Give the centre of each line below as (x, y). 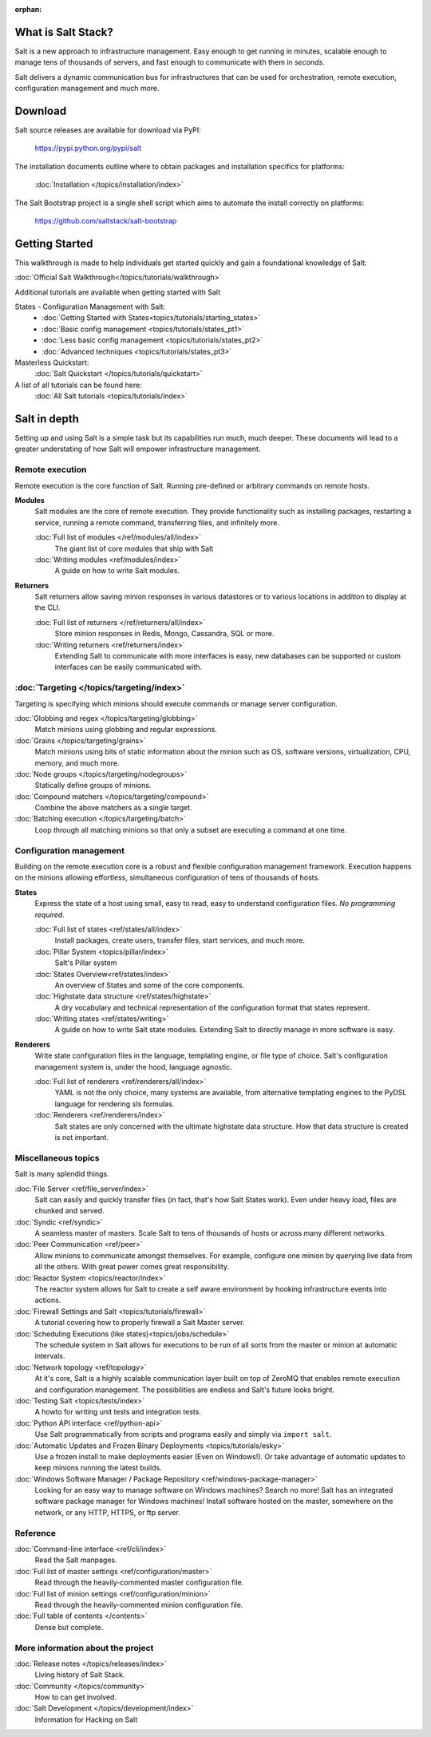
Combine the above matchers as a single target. (114, 808)
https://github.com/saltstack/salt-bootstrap (106, 220)
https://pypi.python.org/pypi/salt (88, 148)
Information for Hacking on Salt (86, 1719)
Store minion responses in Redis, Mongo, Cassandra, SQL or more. (164, 634)
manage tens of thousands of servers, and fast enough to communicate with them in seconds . (170, 62)
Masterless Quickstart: (52, 362)
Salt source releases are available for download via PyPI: (108, 130)
